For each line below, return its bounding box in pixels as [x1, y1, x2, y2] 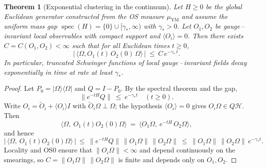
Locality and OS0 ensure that [4, 145, 93, 155]
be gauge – [215, 21, 245, 31]
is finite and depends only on [118, 154, 205, 164]
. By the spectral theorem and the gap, [120, 83, 237, 93]
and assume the [181, 11, 228, 21]
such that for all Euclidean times [72, 40, 170, 50]
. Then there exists [188, 30, 244, 40]
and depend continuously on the [139, 145, 235, 155]
